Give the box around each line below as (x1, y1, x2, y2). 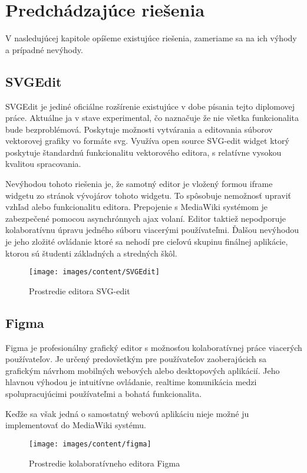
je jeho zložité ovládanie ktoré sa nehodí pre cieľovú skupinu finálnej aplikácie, (5, 235, 288, 248)
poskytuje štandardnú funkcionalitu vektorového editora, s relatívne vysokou (5, 146, 282, 158)
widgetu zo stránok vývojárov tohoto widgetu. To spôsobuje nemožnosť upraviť (5, 189, 292, 201)
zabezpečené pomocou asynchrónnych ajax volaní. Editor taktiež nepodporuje (5, 212, 286, 224)
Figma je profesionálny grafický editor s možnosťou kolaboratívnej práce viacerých (5, 341, 302, 353)
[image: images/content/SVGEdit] (29, 268, 160, 277)
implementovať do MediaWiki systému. (5, 419, 146, 431)
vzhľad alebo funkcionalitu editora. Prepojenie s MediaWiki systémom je (5, 201, 268, 213)
